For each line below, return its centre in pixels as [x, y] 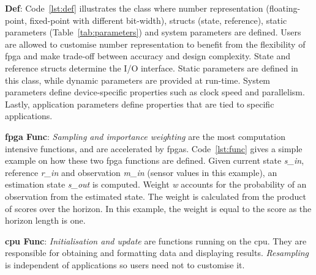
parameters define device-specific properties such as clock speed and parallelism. [155, 92]
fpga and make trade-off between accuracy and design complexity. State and [148, 56]
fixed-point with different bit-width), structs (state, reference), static [158, 20]
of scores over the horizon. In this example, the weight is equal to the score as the [158, 208]
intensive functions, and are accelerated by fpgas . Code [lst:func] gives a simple [154, 148]
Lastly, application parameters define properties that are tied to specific [140, 104]
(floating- [283, 8]
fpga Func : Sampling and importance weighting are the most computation [145, 136]
